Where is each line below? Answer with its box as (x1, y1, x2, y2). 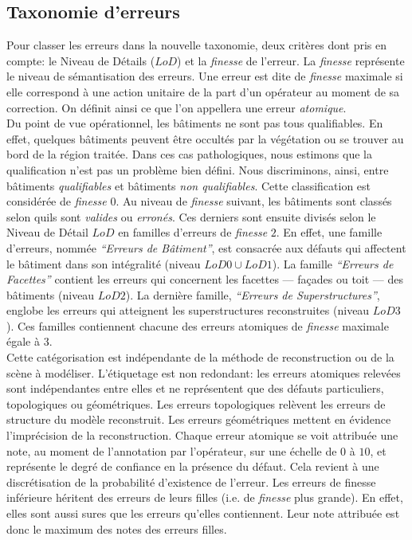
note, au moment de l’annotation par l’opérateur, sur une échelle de (6, 442, 337, 459)
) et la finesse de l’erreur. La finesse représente (177, 52, 405, 68)
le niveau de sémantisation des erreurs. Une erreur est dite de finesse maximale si (6, 68, 403, 84)
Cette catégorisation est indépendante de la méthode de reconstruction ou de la (6, 349, 394, 366)
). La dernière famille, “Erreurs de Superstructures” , (125, 286, 380, 303)
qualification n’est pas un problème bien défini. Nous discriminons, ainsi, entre (6, 161, 389, 178)
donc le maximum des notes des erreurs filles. (6, 520, 227, 537)
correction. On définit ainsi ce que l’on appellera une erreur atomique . (6, 99, 347, 115)
